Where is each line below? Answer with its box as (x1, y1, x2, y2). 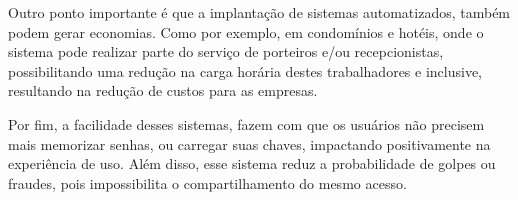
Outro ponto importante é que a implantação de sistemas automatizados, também (8, 2, 511, 22)
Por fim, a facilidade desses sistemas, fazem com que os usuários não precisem (8, 113, 485, 134)
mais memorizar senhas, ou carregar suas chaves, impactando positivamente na (8, 133, 491, 154)
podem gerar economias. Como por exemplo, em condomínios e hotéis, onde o (8, 21, 484, 42)
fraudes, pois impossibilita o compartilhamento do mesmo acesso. (8, 172, 407, 193)
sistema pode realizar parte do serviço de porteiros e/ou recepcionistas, (8, 41, 444, 62)
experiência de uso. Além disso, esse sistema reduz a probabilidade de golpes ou (8, 153, 496, 174)
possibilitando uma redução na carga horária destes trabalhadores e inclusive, (8, 60, 482, 81)
